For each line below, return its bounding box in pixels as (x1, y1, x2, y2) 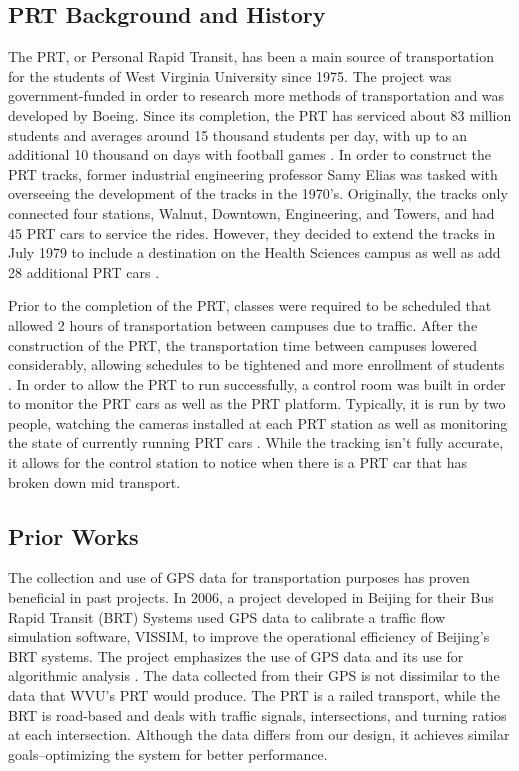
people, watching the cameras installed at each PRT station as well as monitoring (8, 412, 508, 433)
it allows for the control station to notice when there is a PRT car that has (8, 452, 467, 473)
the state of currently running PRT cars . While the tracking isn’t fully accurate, (8, 432, 504, 453)
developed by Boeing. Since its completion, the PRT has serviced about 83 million (8, 104, 512, 125)
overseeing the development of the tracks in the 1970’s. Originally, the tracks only (8, 183, 508, 204)
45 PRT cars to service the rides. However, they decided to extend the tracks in (8, 222, 496, 243)
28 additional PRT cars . (8, 261, 160, 282)
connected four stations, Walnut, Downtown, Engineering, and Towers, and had (8, 202, 495, 223)
